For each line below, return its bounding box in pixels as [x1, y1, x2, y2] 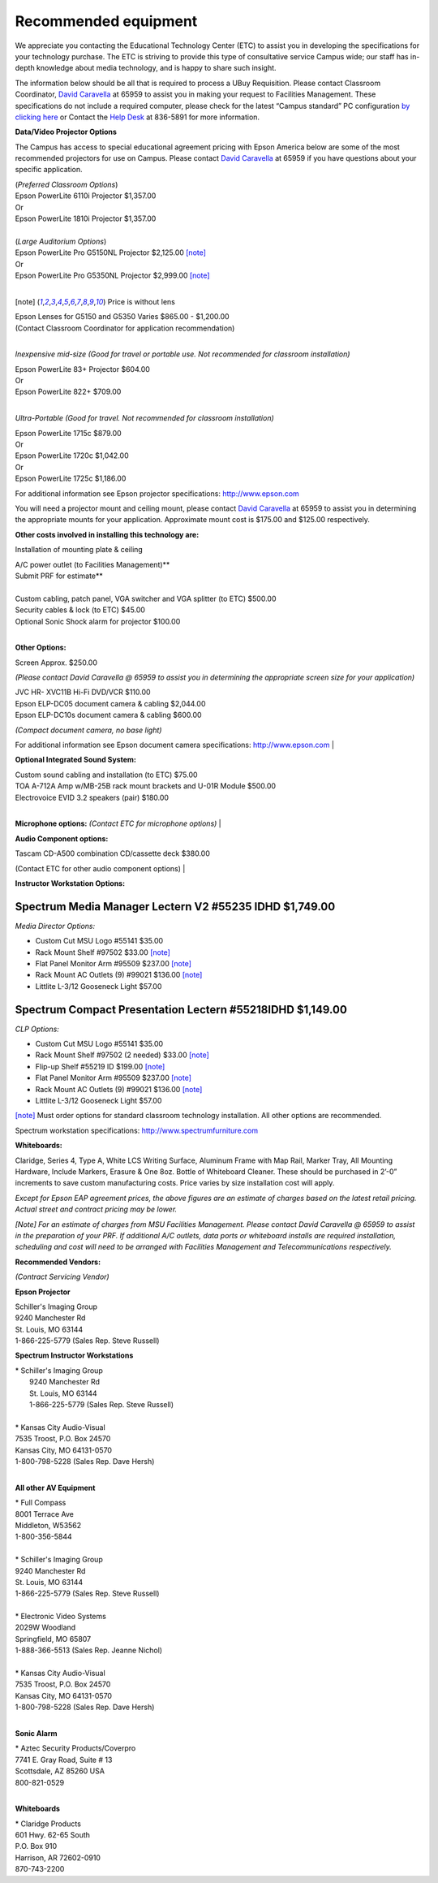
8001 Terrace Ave [15, 1509, 75, 1518]
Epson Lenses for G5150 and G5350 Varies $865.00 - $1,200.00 [15, 312, 230, 322]
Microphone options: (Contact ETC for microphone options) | [15, 818, 222, 828]
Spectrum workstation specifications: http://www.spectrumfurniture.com [15, 1125, 259, 1135]
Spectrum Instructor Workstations [15, 1350, 134, 1360]
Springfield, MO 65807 [15, 1634, 92, 1643]
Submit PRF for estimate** [15, 571, 103, 581]
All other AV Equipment [15, 1483, 96, 1492]
